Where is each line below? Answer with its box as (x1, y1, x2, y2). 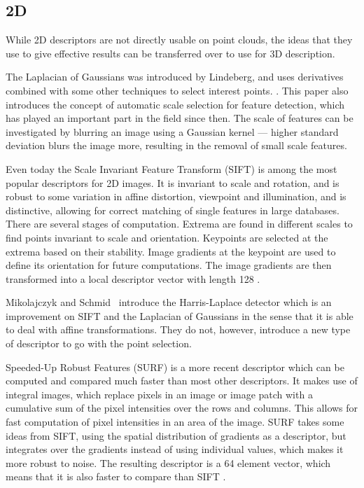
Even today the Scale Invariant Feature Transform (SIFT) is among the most (6, 161, 337, 176)
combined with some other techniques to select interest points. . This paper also (6, 83, 349, 97)
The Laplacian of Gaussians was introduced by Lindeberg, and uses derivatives (6, 69, 344, 84)
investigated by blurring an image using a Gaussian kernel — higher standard (6, 124, 339, 139)
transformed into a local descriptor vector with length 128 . (6, 271, 260, 286)
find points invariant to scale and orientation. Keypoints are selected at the (6, 230, 328, 244)
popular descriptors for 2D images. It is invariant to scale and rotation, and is (6, 175, 339, 190)
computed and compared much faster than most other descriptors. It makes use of (6, 373, 358, 388)
